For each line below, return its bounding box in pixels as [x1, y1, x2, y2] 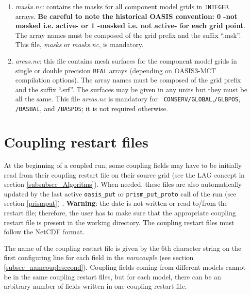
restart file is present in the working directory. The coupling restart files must [4, 217, 234, 227]
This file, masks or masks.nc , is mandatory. [15, 39, 144, 49]
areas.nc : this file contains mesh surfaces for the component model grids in [15, 56, 237, 66]
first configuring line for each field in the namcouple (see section [4, 252, 194, 262]
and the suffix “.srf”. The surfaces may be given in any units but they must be [15, 84, 248, 94]
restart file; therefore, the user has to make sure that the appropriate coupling [4, 207, 236, 217]
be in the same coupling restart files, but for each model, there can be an [4, 271, 221, 281]
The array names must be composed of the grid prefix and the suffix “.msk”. [15, 30, 241, 40]
